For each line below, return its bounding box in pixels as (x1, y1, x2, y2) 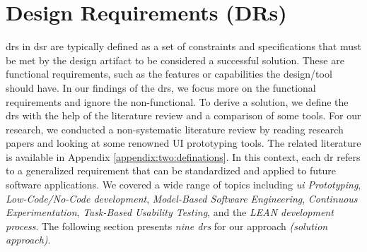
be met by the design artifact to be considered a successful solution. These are (6, 52, 344, 67)
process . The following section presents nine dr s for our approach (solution (6, 218, 328, 233)
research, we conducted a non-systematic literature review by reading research (6, 121, 344, 136)
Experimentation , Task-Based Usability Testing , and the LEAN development (6, 205, 334, 220)
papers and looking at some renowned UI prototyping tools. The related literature (6, 136, 361, 150)
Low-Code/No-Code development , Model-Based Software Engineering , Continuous (6, 191, 358, 205)
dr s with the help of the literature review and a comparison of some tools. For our (6, 108, 361, 123)
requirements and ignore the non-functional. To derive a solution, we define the (6, 94, 349, 109)
